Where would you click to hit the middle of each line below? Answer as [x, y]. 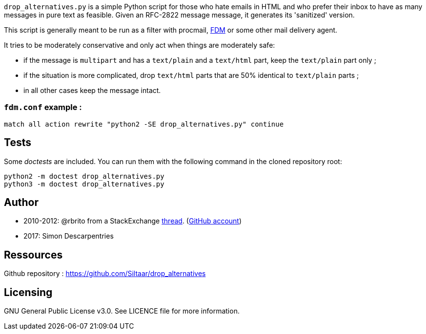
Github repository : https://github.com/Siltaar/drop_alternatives [105, 274]
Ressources [33, 255]
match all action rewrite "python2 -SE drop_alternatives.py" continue [144, 124]
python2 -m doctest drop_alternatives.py [84, 176]
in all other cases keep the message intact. [92, 90]
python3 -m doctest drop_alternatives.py [84, 184]
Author [21, 203]
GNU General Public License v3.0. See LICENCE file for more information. [122, 311]
